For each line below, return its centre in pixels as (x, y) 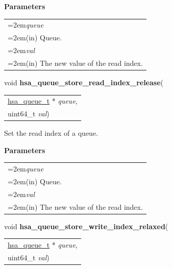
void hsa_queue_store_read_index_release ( (84, 82)
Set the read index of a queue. (51, 133)
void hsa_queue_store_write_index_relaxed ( (86, 226)
